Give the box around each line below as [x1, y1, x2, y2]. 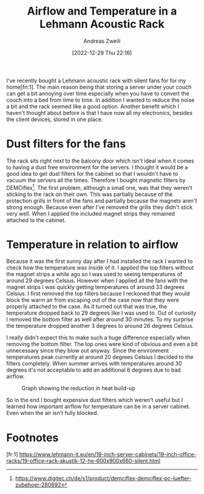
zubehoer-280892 [15, 481, 61, 489]
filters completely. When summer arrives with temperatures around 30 [6, 360, 182, 367]
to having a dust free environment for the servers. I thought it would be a [6, 163, 188, 171]
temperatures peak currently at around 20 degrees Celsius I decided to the [6, 353, 194, 361]
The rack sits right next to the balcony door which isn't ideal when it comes [6, 157, 194, 164]
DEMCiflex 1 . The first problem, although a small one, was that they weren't [6, 183, 192, 191]
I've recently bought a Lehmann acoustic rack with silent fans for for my [6, 77, 186, 84]
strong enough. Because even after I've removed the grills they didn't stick [6, 203, 193, 210]
